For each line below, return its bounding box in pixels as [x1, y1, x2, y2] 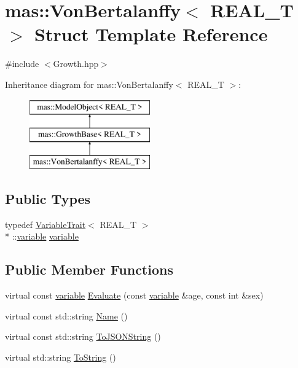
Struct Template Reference [34, 22, 268, 47]
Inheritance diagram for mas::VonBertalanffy [5, 77, 173, 90]
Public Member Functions [5, 260, 173, 279]
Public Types [5, 189, 91, 208]
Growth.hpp [53, 57, 99, 70]
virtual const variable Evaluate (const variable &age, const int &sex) [5, 289, 264, 302]
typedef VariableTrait [5, 217, 86, 230]
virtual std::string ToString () [5, 350, 116, 363]
